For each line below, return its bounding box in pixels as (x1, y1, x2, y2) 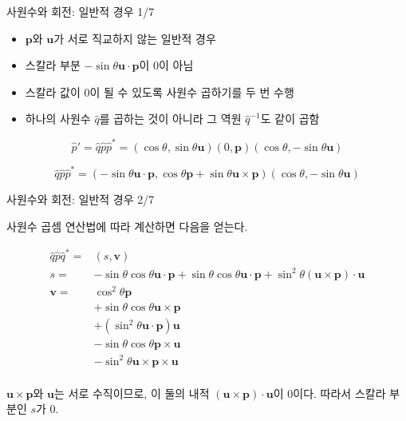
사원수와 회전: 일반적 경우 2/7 (6, 191, 155, 208)
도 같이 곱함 (260, 110, 320, 127)
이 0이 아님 (139, 57, 194, 73)
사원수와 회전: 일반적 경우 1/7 (6, 3, 155, 19)
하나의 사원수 (25, 110, 91, 127)
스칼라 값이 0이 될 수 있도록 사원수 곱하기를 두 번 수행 (25, 83, 294, 100)
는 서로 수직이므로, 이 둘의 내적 (53, 384, 210, 401)
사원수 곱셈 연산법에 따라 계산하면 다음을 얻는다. (6, 218, 248, 234)
